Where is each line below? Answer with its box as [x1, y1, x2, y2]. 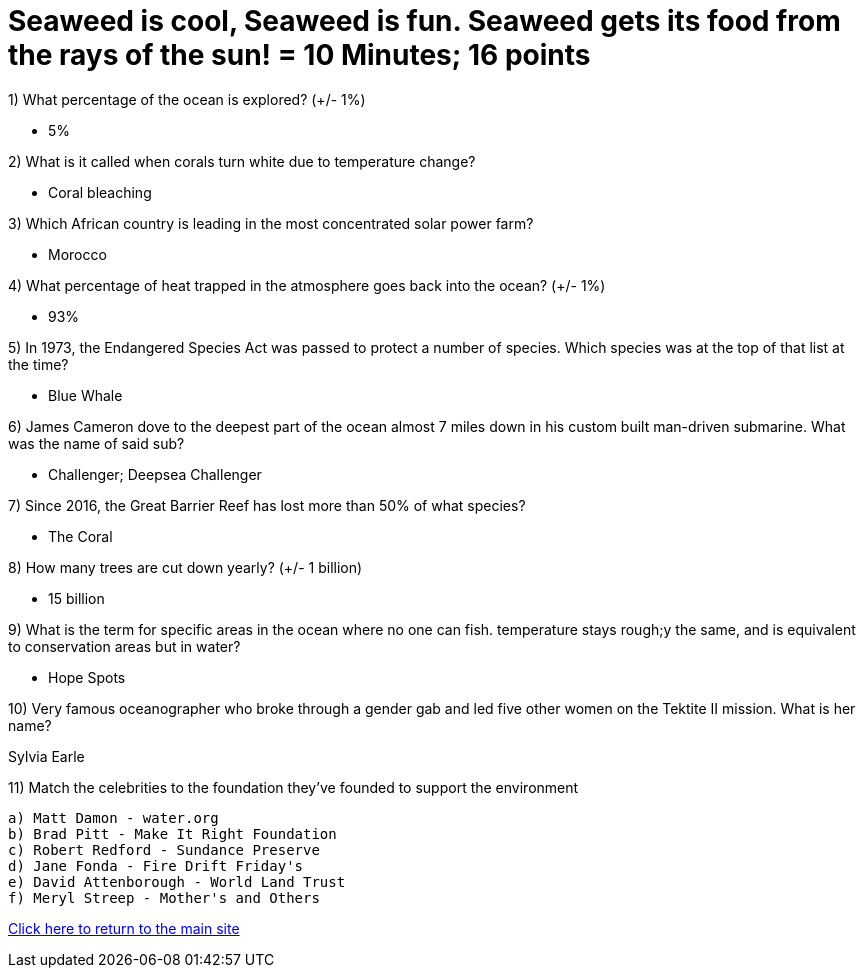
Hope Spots [48, 668, 126, 686]
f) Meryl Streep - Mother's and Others [8, 889, 320, 906]
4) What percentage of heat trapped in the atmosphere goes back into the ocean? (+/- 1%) [8, 276, 606, 294]
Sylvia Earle [8, 747, 85, 765]
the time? [8, 355, 69, 373]
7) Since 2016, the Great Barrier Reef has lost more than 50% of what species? [8, 496, 526, 514]
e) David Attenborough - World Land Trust [8, 873, 346, 890]
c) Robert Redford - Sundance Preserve [8, 841, 320, 858]
